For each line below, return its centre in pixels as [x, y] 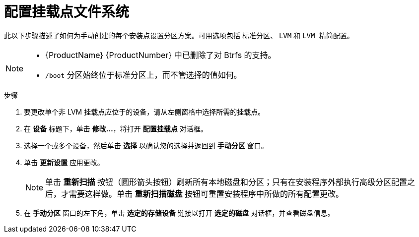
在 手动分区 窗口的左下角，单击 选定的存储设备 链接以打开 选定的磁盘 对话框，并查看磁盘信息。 [179, 213]
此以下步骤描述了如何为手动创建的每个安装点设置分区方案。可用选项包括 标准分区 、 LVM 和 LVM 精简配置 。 [179, 35]
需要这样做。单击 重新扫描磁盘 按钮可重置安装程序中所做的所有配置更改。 [207, 194]
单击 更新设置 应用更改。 [64, 162]
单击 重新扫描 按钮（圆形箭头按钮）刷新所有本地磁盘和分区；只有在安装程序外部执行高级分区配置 [226, 182]
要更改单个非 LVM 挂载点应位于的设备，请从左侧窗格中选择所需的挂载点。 [144, 112]
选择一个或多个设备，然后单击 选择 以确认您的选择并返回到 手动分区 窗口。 [146, 145]
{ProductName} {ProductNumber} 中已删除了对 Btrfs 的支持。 [161, 55]
